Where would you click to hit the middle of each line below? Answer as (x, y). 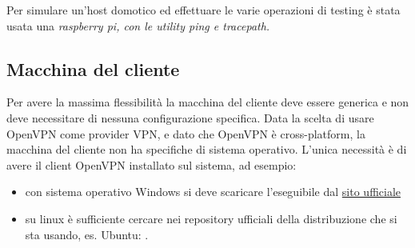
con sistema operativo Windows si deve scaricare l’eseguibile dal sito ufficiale (213, 192)
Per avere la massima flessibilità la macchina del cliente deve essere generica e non (208, 102)
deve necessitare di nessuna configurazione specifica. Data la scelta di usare (190, 117)
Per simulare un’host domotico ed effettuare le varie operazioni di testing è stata (204, 10)
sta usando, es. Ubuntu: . (87, 234)
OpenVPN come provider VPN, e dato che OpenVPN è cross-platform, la (186, 133)
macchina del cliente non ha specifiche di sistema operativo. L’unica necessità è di (207, 149)
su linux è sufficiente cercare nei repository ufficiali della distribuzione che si (211, 218)
